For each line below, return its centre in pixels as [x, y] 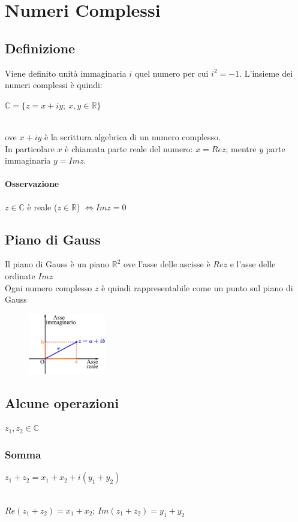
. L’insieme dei [266, 73]
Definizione [40, 48]
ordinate [20, 275]
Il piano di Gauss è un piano [57, 264]
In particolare [30, 148]
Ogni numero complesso [49, 287]
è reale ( [42, 206]
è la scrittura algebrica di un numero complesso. [133, 136]
